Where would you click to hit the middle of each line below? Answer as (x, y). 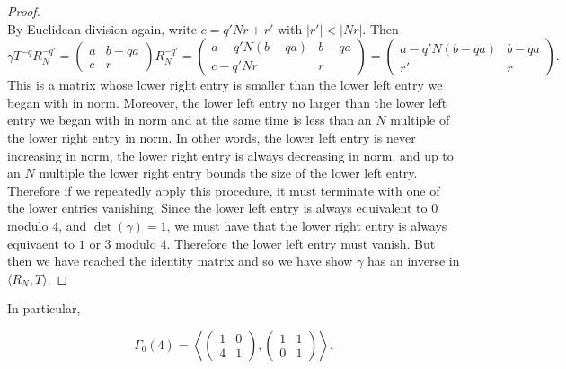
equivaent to (41, 243)
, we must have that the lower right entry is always (307, 225)
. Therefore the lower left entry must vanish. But (301, 243)
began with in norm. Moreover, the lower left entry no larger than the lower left (227, 102)
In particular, (44, 308)
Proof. (24, 11)
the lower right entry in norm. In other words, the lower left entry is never (212, 137)
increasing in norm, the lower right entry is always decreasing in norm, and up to (230, 155)
